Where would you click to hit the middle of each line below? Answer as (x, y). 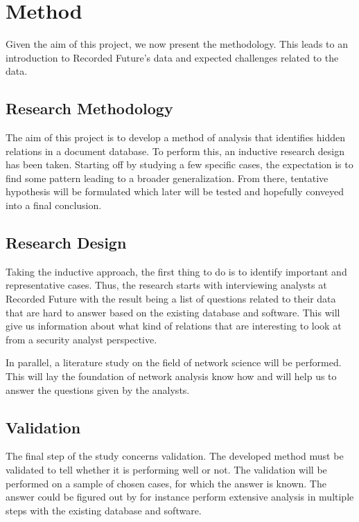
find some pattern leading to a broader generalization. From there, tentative (167, 178)
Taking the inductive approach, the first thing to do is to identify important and (176, 271)
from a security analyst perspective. (81, 339)
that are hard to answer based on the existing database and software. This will (173, 312)
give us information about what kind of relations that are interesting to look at (174, 326)
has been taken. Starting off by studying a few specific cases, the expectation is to (179, 164)
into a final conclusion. (54, 205)
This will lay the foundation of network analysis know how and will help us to (171, 376)
